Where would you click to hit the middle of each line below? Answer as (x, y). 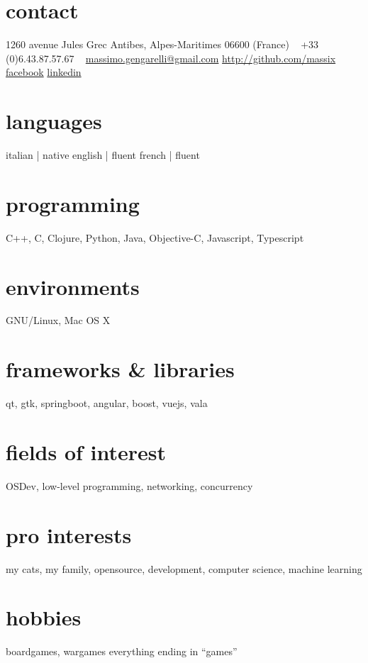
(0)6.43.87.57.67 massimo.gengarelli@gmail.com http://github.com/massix (171, 58)
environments (73, 286)
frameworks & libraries (120, 369)
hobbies (44, 617)
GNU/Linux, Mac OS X (58, 320)
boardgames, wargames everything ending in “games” (122, 651)
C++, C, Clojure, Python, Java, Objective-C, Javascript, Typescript (155, 237)
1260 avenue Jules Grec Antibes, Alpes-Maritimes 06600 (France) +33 (162, 44)
